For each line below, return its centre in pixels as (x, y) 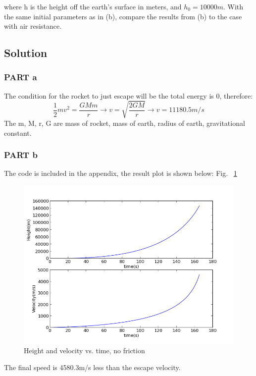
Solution (26, 53)
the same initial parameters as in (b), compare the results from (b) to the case (123, 16)
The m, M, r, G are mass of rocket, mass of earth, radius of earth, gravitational (125, 123)
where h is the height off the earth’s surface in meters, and (93, 6)
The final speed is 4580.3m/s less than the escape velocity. (92, 367)
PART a (21, 77)
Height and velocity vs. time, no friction (84, 350)
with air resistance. (33, 26)
